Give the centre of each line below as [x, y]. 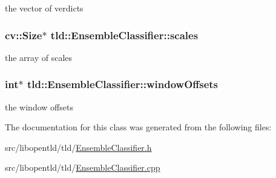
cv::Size [24, 35]
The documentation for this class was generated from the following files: [138, 127]
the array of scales [39, 57]
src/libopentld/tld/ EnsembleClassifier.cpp [83, 167]
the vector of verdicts [44, 8]
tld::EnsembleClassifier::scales [124, 35]
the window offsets [39, 106]
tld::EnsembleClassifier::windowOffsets [123, 84]
